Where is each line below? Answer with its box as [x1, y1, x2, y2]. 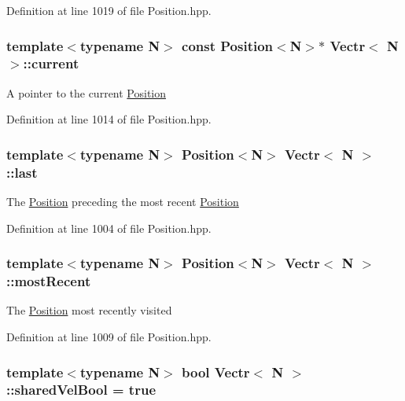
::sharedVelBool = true [6, 380, 156, 399]
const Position [182, 35, 274, 55]
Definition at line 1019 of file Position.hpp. [6, 2, 212, 18]
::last [6, 162, 38, 182]
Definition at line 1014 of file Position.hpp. [6, 111, 212, 127]
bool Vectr [182, 362, 250, 381]
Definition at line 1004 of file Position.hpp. [6, 219, 212, 236]
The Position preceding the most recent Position [6, 193, 239, 210]
